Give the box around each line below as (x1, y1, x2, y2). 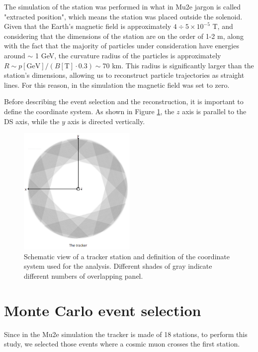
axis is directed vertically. (67, 116, 145, 126)
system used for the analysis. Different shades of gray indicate (24, 261, 212, 271)
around (4, 50, 25, 60)
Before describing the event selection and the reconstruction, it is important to (4, 96, 244, 107)
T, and (212, 21, 233, 31)
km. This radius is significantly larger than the (112, 60, 254, 70)
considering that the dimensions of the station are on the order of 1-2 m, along (4, 30, 244, 41)
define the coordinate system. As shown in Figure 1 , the (4, 106, 174, 116)
